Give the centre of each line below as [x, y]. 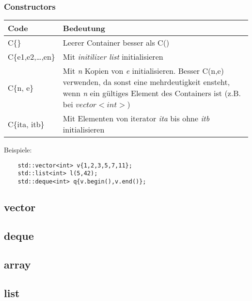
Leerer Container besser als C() [116, 43]
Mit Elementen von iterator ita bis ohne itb [136, 118]
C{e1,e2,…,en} [31, 57]
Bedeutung [84, 28]
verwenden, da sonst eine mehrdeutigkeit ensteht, [146, 82]
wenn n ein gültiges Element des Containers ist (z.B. [152, 93]
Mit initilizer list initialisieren [113, 57]
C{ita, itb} [26, 124]
